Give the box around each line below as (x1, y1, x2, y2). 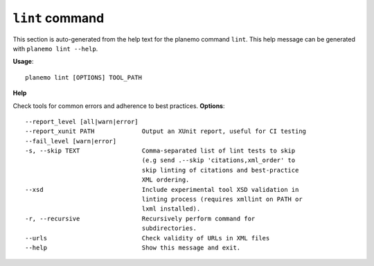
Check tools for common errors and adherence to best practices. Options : (12, 101, 225, 110)
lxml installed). (141, 205, 201, 213)
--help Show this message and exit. (25, 243, 241, 251)
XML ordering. (141, 176, 190, 184)
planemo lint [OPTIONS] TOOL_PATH (25, 73, 142, 81)
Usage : (12, 57, 34, 66)
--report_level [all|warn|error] (25, 118, 139, 125)
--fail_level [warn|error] (25, 137, 117, 145)
